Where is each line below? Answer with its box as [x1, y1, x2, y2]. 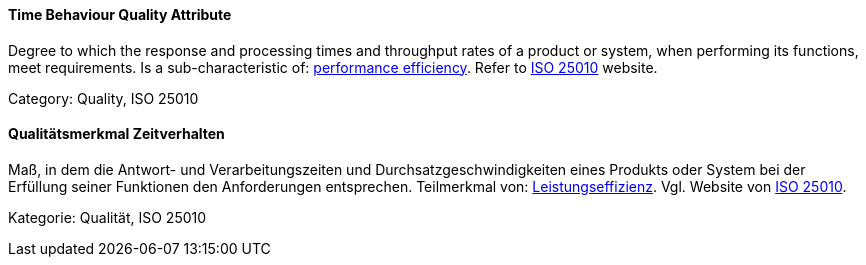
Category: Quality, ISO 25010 [8, 89, 199, 107]
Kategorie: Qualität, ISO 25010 [8, 208, 207, 226]
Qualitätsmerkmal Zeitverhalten [8, 125, 225, 143]
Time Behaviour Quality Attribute [8, 6, 232, 23]
